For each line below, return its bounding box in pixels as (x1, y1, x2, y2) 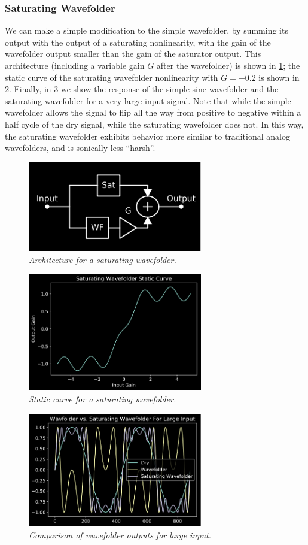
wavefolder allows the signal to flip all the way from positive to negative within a (5, 106, 301, 119)
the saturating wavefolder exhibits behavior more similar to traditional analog (5, 129, 290, 142)
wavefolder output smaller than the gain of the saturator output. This (5, 47, 261, 60)
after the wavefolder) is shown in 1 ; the (156, 59, 300, 71)
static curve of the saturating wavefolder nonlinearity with (5, 71, 218, 83)
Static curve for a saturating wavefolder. (29, 393, 176, 405)
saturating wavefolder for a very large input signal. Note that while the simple (5, 94, 291, 107)
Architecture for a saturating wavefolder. (29, 253, 176, 265)
